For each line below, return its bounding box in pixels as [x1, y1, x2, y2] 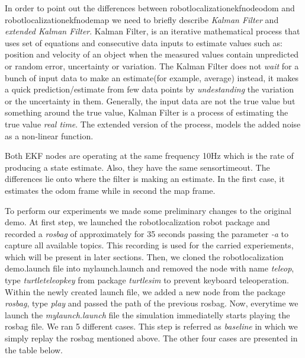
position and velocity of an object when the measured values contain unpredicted [5, 48, 299, 60]
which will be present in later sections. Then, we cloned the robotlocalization [5, 250, 284, 263]
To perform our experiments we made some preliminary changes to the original [5, 204, 291, 216]
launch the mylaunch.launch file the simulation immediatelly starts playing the [5, 308, 290, 321]
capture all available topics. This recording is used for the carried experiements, [5, 239, 294, 251]
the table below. [5, 343, 63, 356]
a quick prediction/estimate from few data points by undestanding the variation [5, 83, 294, 95]
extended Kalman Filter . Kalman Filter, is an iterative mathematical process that [5, 25, 300, 37]
